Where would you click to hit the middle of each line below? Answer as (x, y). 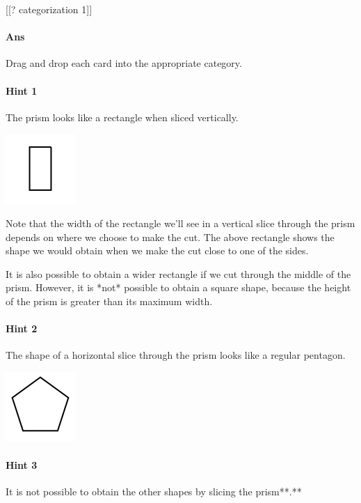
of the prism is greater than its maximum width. (109, 301)
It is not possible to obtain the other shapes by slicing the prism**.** (154, 492)
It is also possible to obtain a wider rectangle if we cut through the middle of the (178, 273)
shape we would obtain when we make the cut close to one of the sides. (157, 250)
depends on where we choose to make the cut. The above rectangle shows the (170, 237)
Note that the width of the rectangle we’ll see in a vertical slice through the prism (180, 223)
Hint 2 (22, 328)
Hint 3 (22, 465)
